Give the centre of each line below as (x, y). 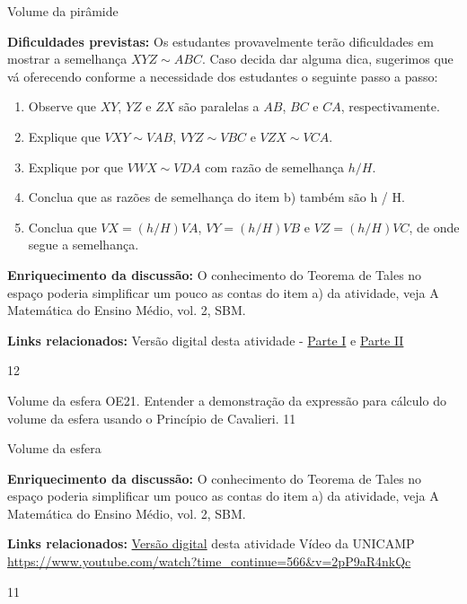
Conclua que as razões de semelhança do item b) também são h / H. (216, 197)
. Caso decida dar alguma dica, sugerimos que (327, 59)
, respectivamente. (390, 106)
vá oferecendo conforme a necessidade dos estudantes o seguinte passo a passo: (223, 76)
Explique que (64, 136)
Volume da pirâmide (63, 11)
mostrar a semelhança (67, 59)
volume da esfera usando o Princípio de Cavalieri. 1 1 (152, 418)
